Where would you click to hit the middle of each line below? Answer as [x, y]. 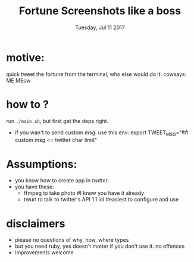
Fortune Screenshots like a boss [100, 11]
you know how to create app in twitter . [62, 181]
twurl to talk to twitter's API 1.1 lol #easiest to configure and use [101, 200]
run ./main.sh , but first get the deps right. [57, 121]
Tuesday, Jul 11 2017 [100, 27]
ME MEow [18, 80]
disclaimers [36, 223]
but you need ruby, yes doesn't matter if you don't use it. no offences [100, 246]
